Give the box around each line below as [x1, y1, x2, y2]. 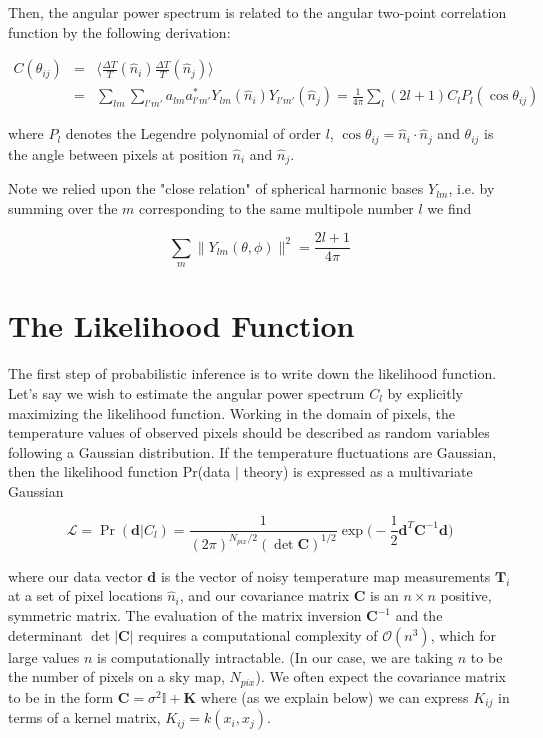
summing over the [8, 197, 118, 218]
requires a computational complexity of [138, 624, 378, 645]
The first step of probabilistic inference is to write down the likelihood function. [8, 363, 497, 384]
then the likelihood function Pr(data [8, 461, 231, 482]
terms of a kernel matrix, [8, 707, 161, 728]
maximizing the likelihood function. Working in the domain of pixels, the [8, 402, 456, 423]
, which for [430, 624, 497, 645]
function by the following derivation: [8, 21, 231, 42]
